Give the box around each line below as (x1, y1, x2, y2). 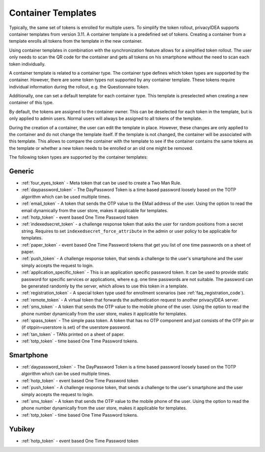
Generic (9, 167, 34, 175)
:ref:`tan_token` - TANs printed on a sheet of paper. (21, 331, 125, 337)
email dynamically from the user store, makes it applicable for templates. (21, 207, 168, 213)
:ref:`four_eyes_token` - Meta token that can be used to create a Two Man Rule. (21, 180, 182, 186)
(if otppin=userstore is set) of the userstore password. (21, 324, 131, 330)
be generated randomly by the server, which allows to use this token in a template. (21, 283, 188, 289)
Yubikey (9, 425, 35, 433)
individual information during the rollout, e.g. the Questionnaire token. (9, 84, 150, 89)
